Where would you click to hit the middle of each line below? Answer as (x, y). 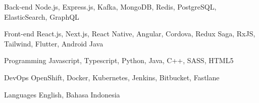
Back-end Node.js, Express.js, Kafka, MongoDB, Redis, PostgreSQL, (110, 7)
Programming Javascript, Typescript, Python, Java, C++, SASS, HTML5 (119, 60)
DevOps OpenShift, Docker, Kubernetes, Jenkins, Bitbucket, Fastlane (112, 77)
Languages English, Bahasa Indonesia (62, 94)
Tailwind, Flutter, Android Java (54, 43)
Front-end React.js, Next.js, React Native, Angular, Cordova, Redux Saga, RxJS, (130, 34)
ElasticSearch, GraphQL (42, 16)
